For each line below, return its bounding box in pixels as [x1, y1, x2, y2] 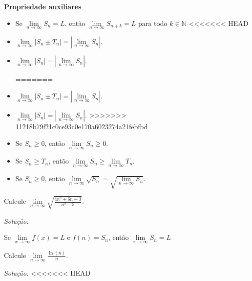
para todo [138, 18, 168, 28]
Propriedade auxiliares [4, 1, 82, 11]
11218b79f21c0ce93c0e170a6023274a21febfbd [15, 121, 148, 132]
